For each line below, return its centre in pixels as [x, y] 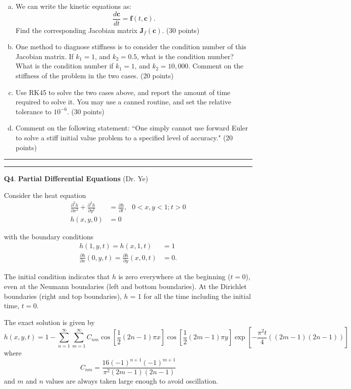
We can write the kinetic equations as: [73, 6]
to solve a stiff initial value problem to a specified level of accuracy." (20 [124, 137]
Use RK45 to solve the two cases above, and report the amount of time [123, 92]
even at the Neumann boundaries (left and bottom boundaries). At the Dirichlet [125, 286]
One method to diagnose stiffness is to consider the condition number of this [131, 47]
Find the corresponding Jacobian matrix [76, 30]
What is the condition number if [64, 66]
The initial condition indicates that [57, 276]
